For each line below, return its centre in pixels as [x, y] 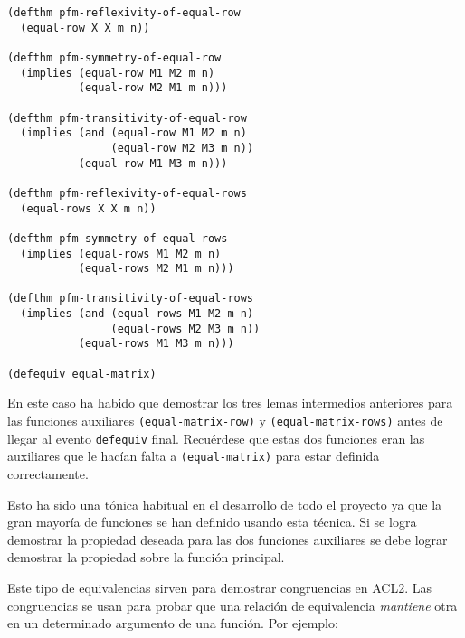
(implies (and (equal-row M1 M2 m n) [133, 133]
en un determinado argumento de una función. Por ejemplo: [173, 623]
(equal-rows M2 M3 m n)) [185, 328]
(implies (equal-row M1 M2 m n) [118, 73]
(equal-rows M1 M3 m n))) [156, 344]
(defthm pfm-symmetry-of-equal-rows [118, 238]
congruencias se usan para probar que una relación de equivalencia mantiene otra [232, 605]
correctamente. [48, 473]
